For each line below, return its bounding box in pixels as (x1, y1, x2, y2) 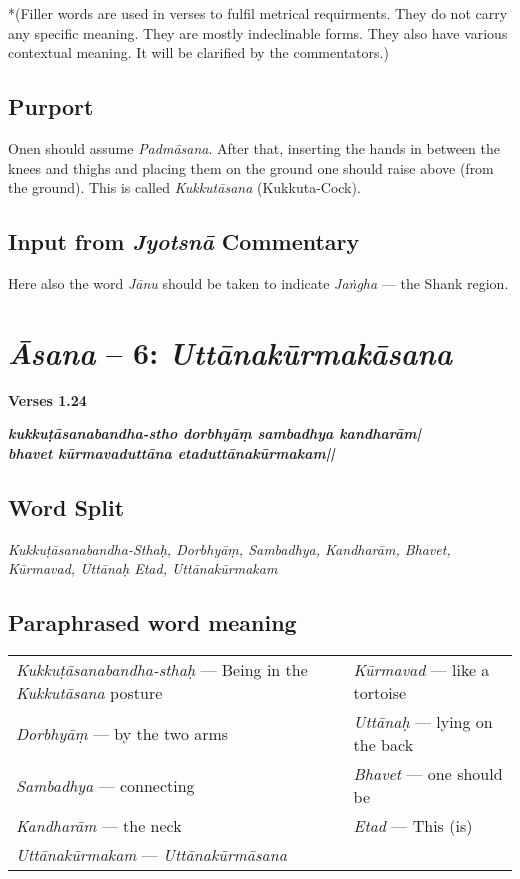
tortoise (353, 681, 407, 705)
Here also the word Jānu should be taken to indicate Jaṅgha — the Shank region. (8, 272, 509, 293)
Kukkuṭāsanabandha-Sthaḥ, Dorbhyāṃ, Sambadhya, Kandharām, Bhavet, (8, 538, 451, 559)
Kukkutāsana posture (16, 681, 163, 705)
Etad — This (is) (353, 814, 473, 838)
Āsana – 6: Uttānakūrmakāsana (8, 331, 453, 373)
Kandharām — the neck (16, 814, 182, 838)
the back (353, 733, 414, 757)
